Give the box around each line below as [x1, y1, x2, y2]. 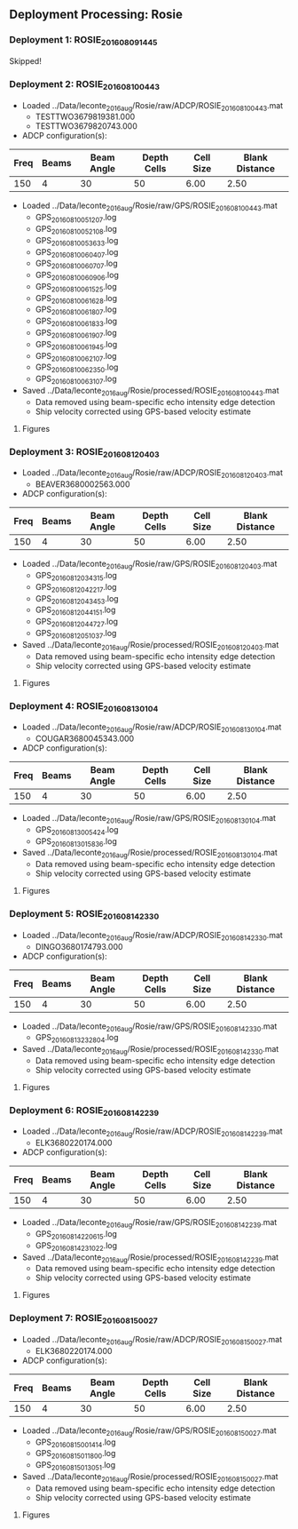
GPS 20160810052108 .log [35, 223, 118, 236]
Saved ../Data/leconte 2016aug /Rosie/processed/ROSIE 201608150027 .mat [21, 1470, 278, 1484]
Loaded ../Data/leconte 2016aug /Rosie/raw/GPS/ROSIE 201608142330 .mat [21, 1021, 278, 1033]
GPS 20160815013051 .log [35, 1460, 116, 1472]
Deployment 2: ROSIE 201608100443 [9, 77, 160, 92]
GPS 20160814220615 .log [35, 1229, 118, 1241]
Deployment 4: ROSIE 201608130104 [9, 699, 159, 713]
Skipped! [9, 55, 42, 66]
